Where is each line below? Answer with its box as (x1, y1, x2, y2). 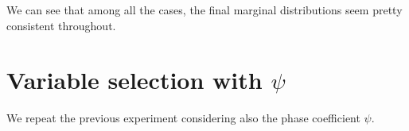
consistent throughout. (6, 17, 116, 33)
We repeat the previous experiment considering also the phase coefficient (6, 110, 360, 126)
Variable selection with (6, 64, 263, 96)
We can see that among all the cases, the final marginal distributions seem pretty (6, 2, 403, 17)
